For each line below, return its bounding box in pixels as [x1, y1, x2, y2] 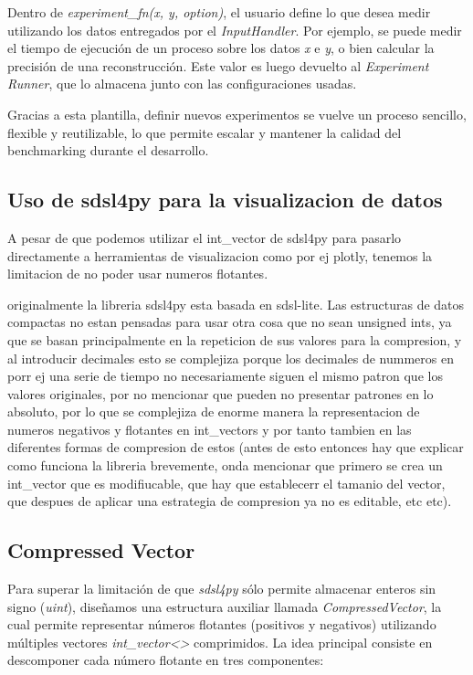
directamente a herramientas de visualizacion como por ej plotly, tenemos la [7, 246, 433, 265]
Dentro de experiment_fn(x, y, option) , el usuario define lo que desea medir [7, 3, 431, 21]
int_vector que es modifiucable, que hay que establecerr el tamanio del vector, [7, 473, 446, 492]
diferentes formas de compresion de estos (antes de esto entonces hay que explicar [7, 438, 464, 457]
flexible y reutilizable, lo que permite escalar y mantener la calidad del [7, 122, 402, 142]
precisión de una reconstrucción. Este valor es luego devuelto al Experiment [7, 56, 429, 75]
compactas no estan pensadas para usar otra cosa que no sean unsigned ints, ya [7, 312, 452, 332]
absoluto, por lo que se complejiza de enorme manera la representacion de [7, 402, 420, 421]
